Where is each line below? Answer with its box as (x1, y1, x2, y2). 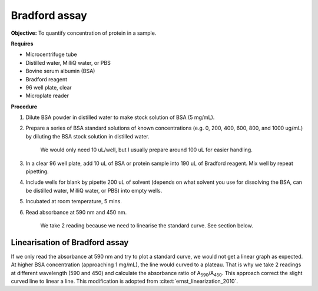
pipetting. (25, 168, 49, 175)
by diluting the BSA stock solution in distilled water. (25, 133, 150, 140)
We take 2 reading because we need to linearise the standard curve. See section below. (40, 221, 253, 229)
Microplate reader (25, 92, 69, 100)
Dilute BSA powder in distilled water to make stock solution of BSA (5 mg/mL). (25, 114, 215, 121)
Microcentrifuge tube (25, 51, 78, 58)
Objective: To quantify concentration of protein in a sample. (11, 29, 157, 37)
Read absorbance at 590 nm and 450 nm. (25, 209, 127, 216)
